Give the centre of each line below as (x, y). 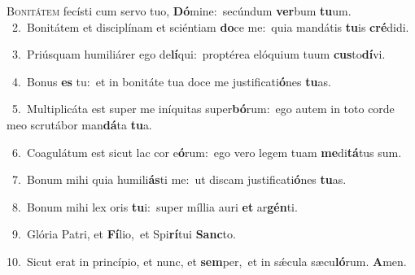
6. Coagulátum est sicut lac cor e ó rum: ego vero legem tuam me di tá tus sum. (207, 152)
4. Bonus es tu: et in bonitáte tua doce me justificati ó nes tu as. (171, 81)
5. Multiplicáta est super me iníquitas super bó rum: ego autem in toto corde (203, 109)
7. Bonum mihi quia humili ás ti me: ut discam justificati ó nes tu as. (179, 179)
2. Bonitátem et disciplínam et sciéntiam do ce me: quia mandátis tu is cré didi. (210, 26)
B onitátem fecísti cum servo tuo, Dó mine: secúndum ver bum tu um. (179, 11)
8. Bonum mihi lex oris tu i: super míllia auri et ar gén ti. (155, 206)
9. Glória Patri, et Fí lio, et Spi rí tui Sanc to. (124, 234)
